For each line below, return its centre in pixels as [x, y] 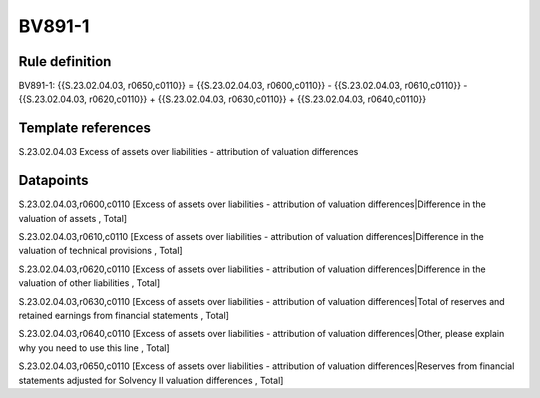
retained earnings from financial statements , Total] [124, 315]
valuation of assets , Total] [73, 218]
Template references [85, 128]
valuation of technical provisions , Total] [101, 251]
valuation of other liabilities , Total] [89, 283]
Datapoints [53, 180]
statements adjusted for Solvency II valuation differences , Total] [151, 380]
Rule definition [65, 61]
